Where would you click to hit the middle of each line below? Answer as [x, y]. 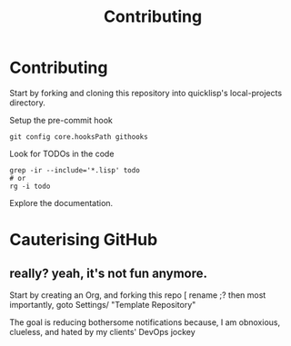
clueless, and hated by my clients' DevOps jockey [102, 331]
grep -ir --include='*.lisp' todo [75, 170]
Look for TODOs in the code [62, 153]
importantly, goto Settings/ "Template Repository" [103, 304]
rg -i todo [30, 186]
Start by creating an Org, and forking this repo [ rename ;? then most [138, 295]
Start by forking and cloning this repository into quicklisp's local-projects [146, 93]
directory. [27, 103]
